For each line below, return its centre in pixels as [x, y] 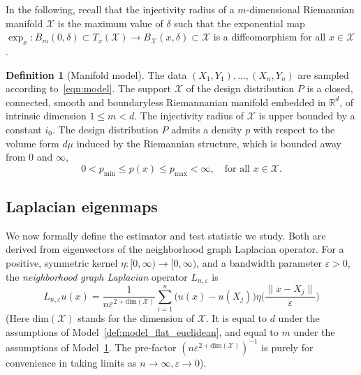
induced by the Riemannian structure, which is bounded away [209, 143]
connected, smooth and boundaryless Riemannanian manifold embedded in [166, 102]
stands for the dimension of [136, 318]
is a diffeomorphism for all [270, 37]
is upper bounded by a [307, 116]
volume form [32, 143]
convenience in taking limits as [71, 362]
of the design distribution [240, 88]
